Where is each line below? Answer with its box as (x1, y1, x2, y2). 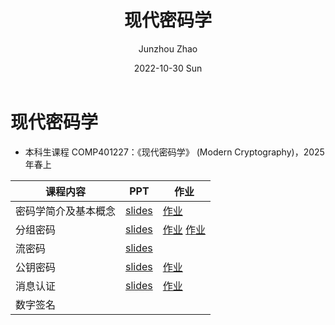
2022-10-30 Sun (133, 62, 203, 74)
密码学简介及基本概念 (15, 204, 117, 218)
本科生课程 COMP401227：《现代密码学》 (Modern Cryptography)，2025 (24, 146, 325, 158)
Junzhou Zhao (138, 42, 198, 55)
